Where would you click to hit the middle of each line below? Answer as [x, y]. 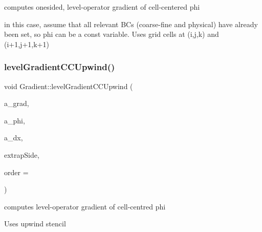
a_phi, [15, 120]
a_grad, [17, 103]
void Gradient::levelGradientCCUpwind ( [69, 86]
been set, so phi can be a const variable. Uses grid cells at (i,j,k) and [112, 34]
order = [16, 172]
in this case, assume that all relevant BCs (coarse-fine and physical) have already [131, 24]
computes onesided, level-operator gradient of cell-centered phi [102, 7]
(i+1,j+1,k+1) [27, 44]
